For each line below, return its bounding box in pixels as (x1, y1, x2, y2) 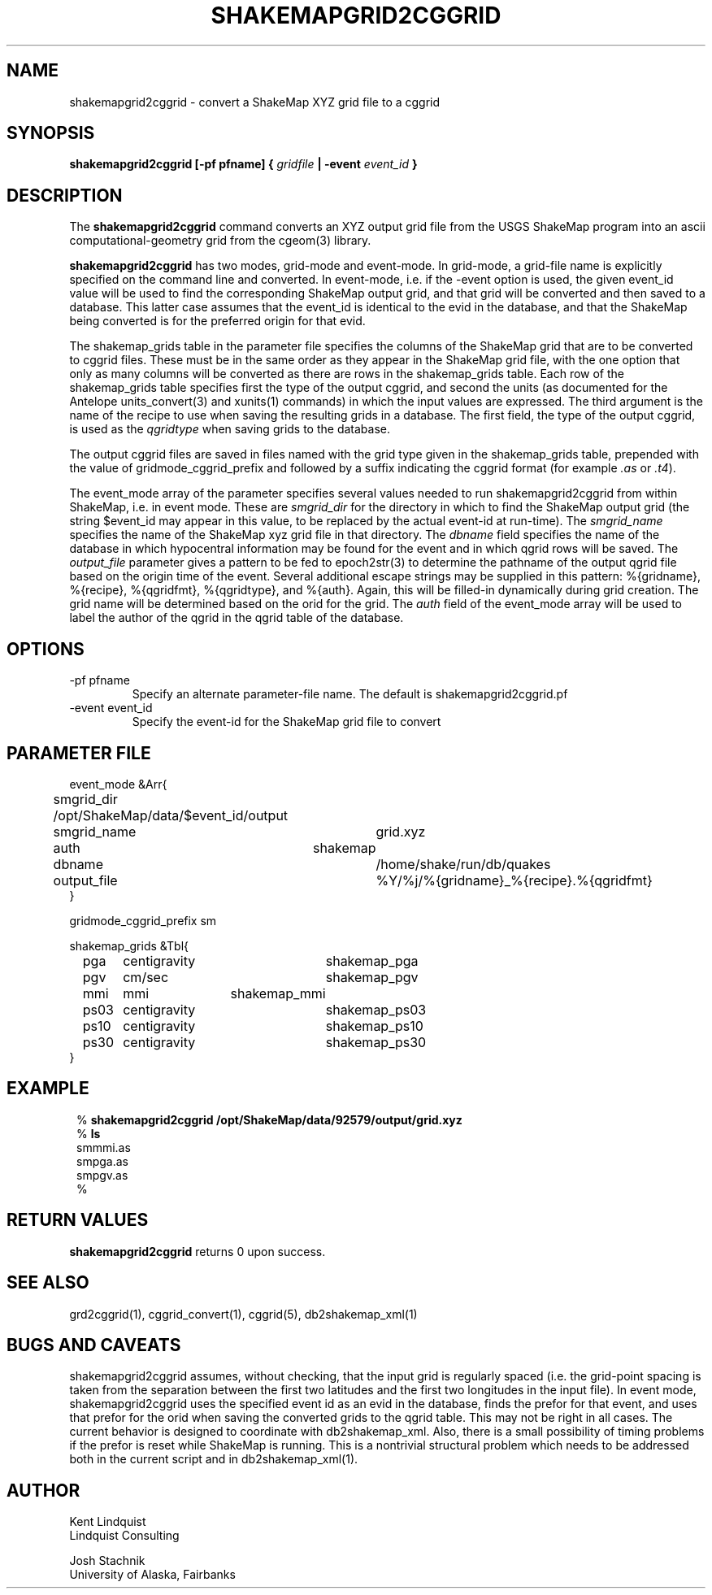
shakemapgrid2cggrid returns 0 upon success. (69, 1244, 326, 1258)
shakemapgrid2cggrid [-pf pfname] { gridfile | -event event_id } (69, 157, 418, 172)
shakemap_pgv (325, 968, 419, 985)
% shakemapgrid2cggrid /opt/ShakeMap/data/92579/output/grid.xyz (76, 1112, 462, 1127)
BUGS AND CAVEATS (7, 1334, 181, 1355)
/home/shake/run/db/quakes (376, 855, 551, 872)
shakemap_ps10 (325, 1017, 423, 1034)
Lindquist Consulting (69, 1528, 180, 1543)
